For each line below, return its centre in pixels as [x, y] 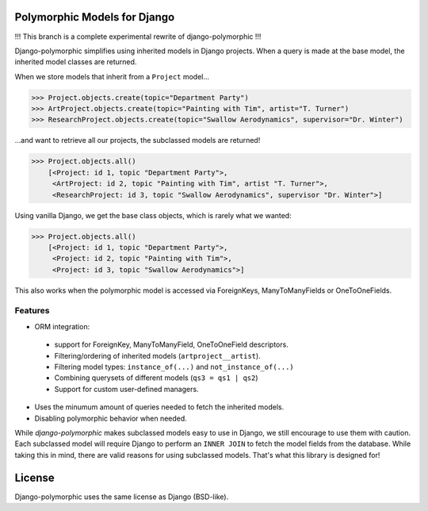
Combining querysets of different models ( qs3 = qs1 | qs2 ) [156, 378]
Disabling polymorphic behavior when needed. [111, 418]
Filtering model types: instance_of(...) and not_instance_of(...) [174, 367]
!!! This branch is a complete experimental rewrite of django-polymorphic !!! [138, 36]
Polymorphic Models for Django [95, 17]
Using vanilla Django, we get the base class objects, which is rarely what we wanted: [153, 215]
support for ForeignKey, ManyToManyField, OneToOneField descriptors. [171, 344]
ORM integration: [62, 326]
